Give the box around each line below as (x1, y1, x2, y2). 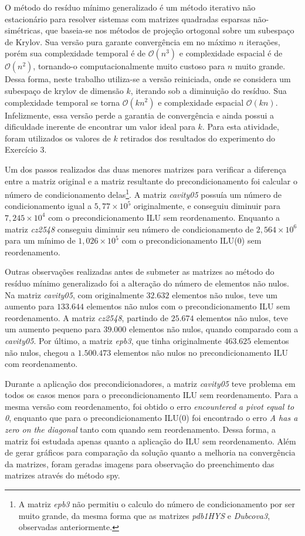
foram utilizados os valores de (5, 132, 111, 144)
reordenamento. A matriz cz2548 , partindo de (5, 311, 168, 323)
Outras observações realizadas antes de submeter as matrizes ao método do (5, 265, 274, 278)
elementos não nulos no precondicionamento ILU (113, 346, 289, 358)
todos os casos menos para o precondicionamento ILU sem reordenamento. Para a (5, 389, 299, 401)
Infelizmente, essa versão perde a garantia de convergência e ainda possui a (5, 109, 274, 121)
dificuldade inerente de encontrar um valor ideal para (5, 120, 195, 133)
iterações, (246, 35, 280, 48)
